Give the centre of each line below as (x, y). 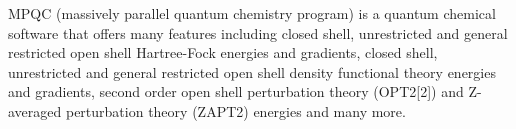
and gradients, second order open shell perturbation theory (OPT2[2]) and (236, 91)
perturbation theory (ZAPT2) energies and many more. (235, 110)
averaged (35, 110)
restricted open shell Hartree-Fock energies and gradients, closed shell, (223, 52)
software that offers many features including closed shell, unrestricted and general (258, 32)
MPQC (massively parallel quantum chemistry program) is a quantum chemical (252, 13)
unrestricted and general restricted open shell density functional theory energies (252, 71)
